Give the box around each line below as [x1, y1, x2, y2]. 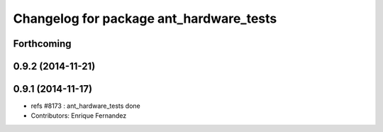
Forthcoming [13, 38, 72, 50]
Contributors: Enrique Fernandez [30, 111, 127, 120]
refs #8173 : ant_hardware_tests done [30, 101, 141, 110]
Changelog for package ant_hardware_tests [13, 11, 277, 26]
